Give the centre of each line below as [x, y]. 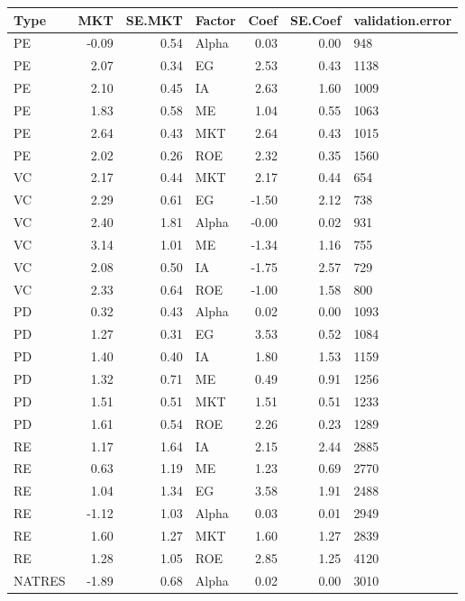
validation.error [403, 19]
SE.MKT [154, 19]
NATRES [40, 580]
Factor [215, 19]
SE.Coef [315, 19]
